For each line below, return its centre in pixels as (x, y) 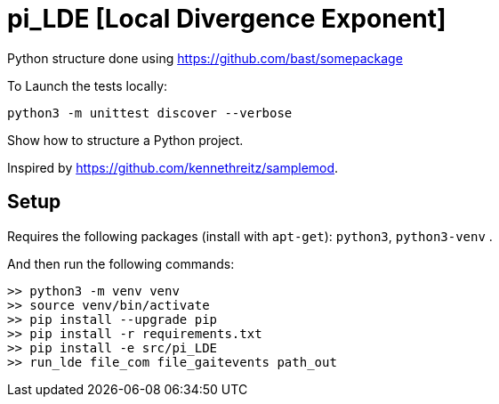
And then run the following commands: (121, 263)
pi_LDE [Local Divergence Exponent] (227, 19)
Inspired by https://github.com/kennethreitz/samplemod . (173, 167)
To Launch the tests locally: (88, 85)
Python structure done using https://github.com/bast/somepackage (205, 58)
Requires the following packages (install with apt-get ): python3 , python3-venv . (250, 236)
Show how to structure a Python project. (125, 140)
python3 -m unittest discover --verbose (150, 113)
